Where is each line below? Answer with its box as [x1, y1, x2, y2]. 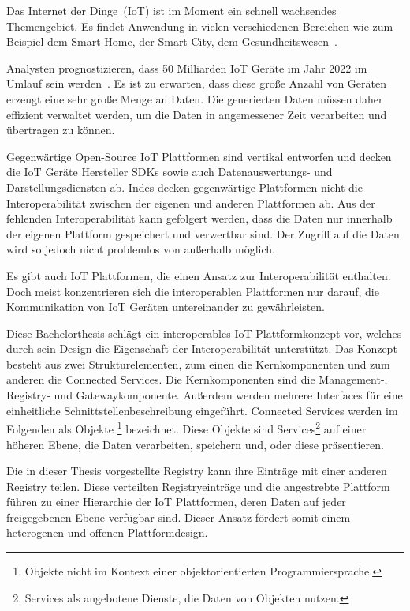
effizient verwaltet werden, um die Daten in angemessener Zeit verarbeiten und [6, 106, 387, 122]
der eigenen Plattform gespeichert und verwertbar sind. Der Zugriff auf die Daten [6, 225, 400, 242]
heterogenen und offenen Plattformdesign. [6, 524, 208, 541]
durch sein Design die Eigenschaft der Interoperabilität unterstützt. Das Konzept [6, 340, 397, 357]
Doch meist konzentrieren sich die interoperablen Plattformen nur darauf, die [6, 283, 379, 299]
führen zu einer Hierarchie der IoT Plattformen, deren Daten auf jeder [6, 493, 346, 510]
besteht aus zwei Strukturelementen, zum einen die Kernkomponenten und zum [6, 355, 390, 372]
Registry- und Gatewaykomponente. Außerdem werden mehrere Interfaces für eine [6, 387, 403, 403]
